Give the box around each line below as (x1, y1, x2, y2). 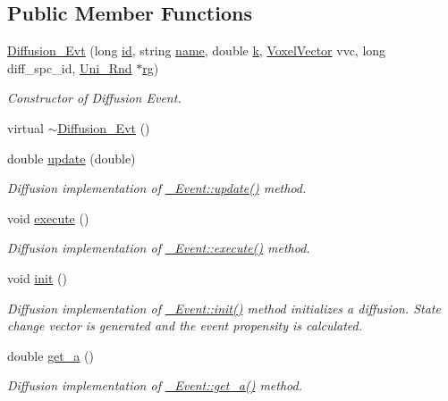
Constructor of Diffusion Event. (7, 88, 182, 107)
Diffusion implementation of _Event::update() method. (7, 179, 307, 197)
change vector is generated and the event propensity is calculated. (7, 316, 362, 335)
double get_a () (7, 346, 94, 364)
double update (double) (7, 148, 136, 167)
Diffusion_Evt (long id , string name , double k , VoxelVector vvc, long (7, 41, 386, 60)
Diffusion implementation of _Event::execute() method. (7, 238, 310, 257)
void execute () (7, 208, 89, 227)
